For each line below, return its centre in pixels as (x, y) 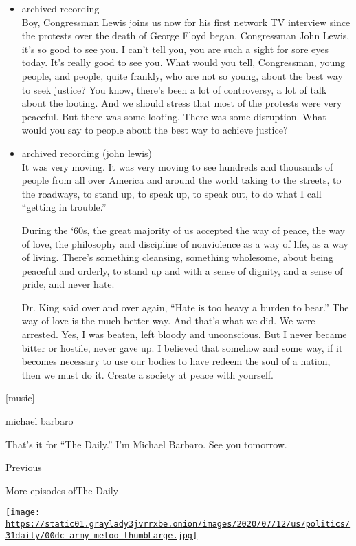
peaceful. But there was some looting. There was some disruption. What (174, 116)
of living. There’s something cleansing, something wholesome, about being (177, 257)
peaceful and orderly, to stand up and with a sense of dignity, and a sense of (182, 270)
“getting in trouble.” (64, 207)
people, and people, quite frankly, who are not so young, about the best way (182, 75)
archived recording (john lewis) (87, 153)
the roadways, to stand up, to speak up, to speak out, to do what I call (171, 193)
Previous (24, 467)
